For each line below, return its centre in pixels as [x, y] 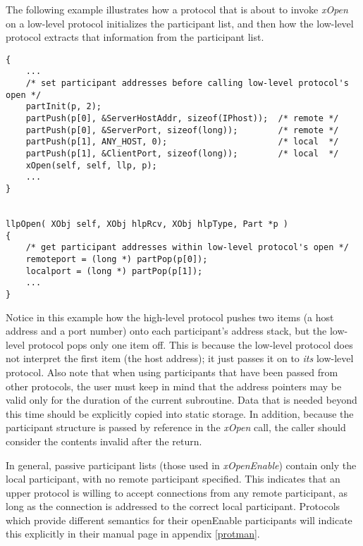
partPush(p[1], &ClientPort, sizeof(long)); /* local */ [182, 154]
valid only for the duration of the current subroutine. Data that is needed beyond [181, 400]
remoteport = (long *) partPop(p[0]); [117, 259]
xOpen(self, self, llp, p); [91, 165]
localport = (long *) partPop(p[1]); [114, 271]
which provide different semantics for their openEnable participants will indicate [179, 520]
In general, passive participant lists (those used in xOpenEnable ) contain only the [181, 465]
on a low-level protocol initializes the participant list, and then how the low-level [180, 23]
